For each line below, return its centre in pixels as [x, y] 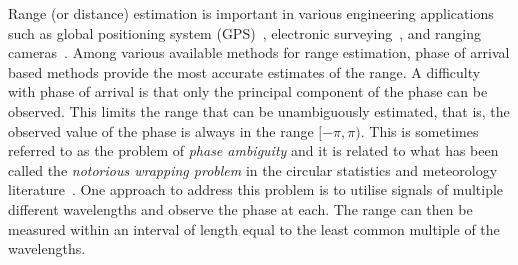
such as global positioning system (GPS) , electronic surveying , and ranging [245, 32]
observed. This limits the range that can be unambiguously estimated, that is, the [259, 110]
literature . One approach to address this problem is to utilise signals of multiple [256, 189]
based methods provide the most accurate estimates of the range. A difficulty [244, 71]
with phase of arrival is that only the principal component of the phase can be [248, 91]
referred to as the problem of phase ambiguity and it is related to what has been [253, 150]
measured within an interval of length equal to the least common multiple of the [254, 228]
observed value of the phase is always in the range [161, 130]
